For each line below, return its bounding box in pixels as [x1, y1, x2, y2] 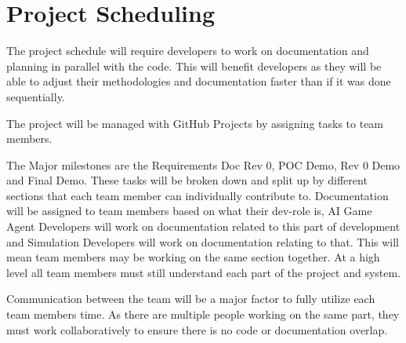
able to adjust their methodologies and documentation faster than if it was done [6, 73, 391, 89]
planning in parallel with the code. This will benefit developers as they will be [6, 57, 382, 74]
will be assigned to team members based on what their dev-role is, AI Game [6, 203, 372, 219]
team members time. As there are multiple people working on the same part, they [6, 306, 400, 323]
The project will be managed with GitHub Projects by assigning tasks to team [6, 115, 384, 131]
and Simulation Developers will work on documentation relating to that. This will [6, 233, 400, 250]
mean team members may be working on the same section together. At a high [6, 249, 380, 265]
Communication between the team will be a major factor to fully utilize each [6, 290, 375, 307]
